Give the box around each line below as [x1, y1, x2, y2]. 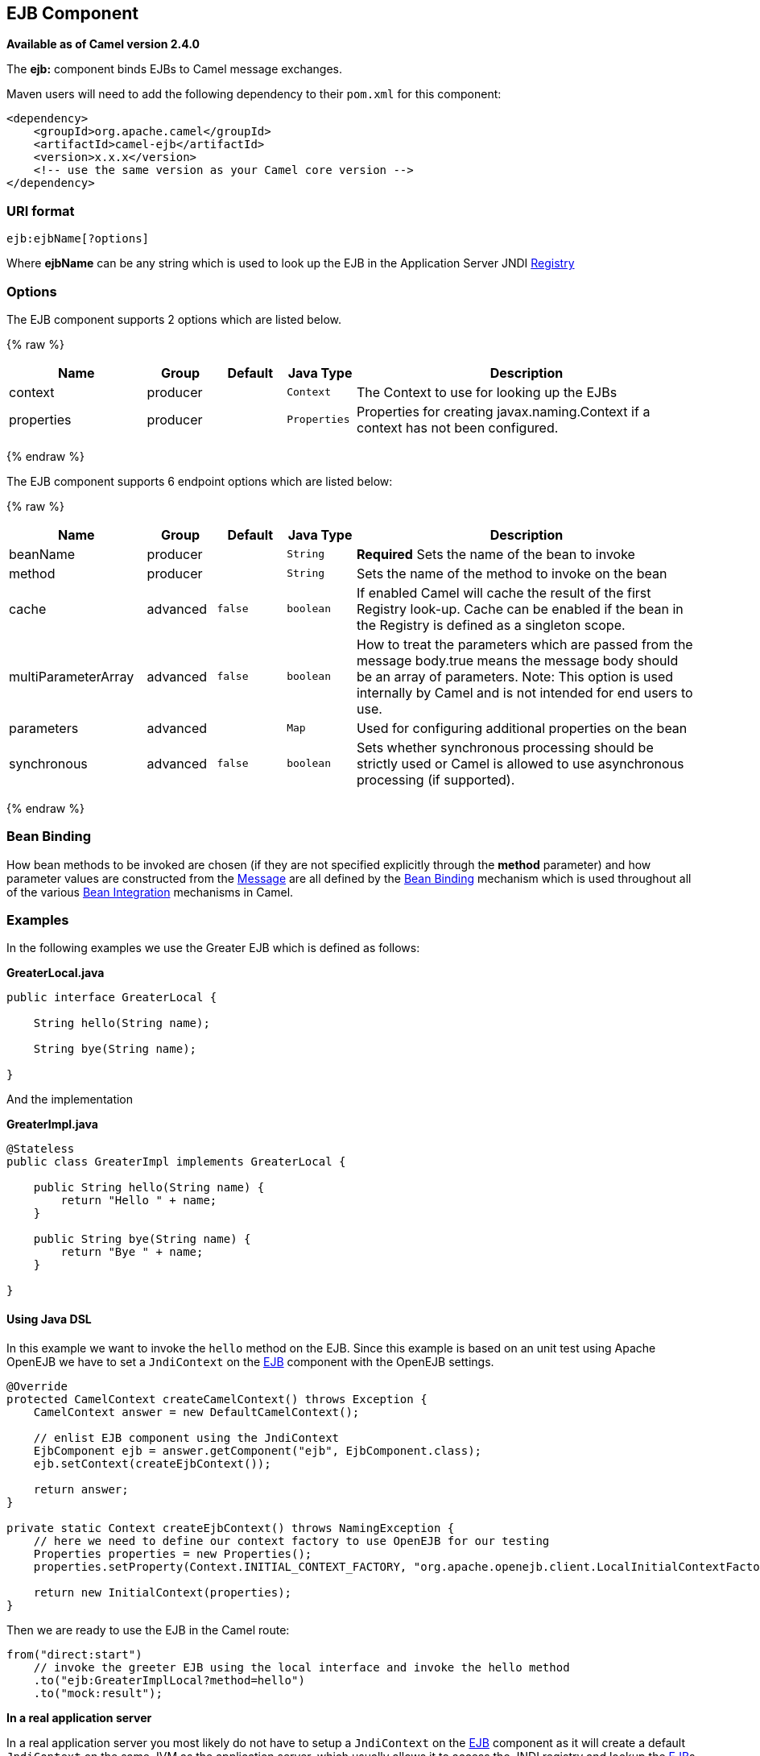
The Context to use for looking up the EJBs [356, 383, 617, 400]
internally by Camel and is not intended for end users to [356, 684, 693, 701]
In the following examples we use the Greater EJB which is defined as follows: [6, 941, 420, 955]
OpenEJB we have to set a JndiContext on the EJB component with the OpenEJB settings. [6, 1354, 494, 1369]
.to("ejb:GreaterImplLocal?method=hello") [33, 1673, 305, 1687]
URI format [6, 202, 75, 219]
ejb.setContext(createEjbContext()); [33, 1456, 271, 1470]
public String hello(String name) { [33, 1181, 265, 1195]
